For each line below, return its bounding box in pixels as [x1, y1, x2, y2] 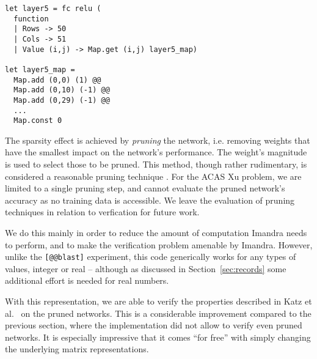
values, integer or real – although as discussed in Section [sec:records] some [5, 262, 286, 275]
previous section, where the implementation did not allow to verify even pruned [5, 319, 302, 331]
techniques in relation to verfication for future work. [5, 205, 200, 218]
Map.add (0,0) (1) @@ [13, 75, 101, 84]
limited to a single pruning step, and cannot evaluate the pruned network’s [5, 182, 285, 194]
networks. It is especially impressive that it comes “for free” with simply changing [5, 330, 311, 343]
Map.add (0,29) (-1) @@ [13, 95, 110, 105]
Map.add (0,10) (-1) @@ [13, 86, 110, 95]
